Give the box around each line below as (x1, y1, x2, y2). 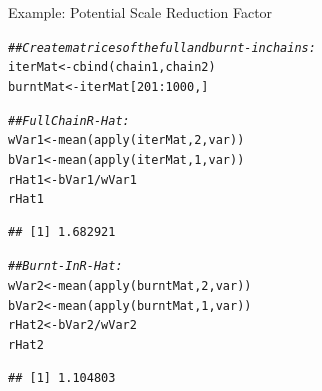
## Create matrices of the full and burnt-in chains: (8, 40, 316, 55)
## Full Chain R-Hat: (8, 113, 130, 128)
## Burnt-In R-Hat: (8, 259, 123, 274)
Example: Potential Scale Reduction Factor (8, 2, 273, 22)
